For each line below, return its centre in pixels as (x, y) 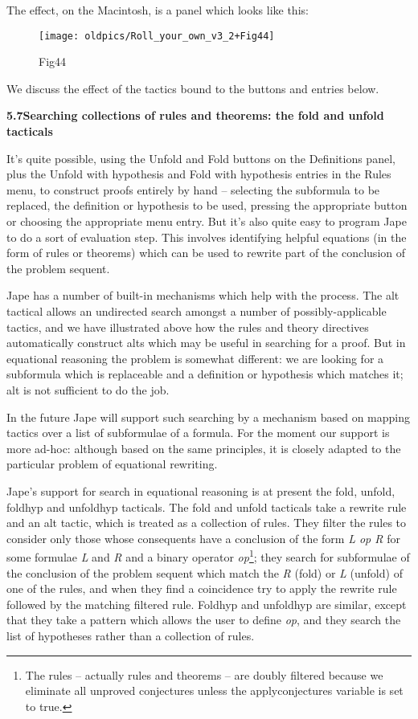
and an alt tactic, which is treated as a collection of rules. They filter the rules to (207, 523)
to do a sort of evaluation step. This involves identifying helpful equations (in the (207, 237)
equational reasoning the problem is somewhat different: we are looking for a (195, 358)
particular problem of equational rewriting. (112, 464)
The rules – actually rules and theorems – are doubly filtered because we (204, 674)
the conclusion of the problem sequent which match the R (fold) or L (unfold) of (205, 572)
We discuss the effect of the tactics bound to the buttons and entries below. (193, 88)
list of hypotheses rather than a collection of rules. (131, 635)
